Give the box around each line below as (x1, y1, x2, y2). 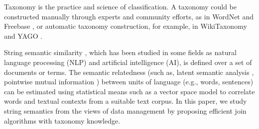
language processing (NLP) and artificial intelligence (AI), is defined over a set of (4, 57, 252, 67)
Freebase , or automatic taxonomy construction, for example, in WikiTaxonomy (4, 21, 247, 31)
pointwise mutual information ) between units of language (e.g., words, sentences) (4, 76, 254, 87)
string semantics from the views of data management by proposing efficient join (4, 105, 247, 116)
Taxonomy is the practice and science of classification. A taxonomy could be (4, 1, 237, 11)
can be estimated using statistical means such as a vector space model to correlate (4, 86, 255, 96)
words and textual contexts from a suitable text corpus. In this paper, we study (4, 96, 247, 106)
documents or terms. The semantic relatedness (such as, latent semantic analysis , (4, 66, 254, 77)
